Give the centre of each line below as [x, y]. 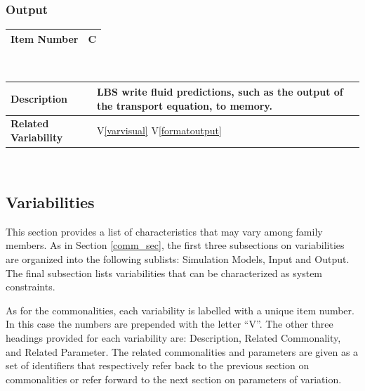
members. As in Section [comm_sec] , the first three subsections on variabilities [175, 245]
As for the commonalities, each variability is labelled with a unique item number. [180, 310]
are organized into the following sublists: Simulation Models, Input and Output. [178, 259]
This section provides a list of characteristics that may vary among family [164, 231]
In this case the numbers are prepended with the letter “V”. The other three [170, 324]
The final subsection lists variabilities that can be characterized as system [164, 273]
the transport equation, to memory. [184, 105]
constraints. [31, 287]
